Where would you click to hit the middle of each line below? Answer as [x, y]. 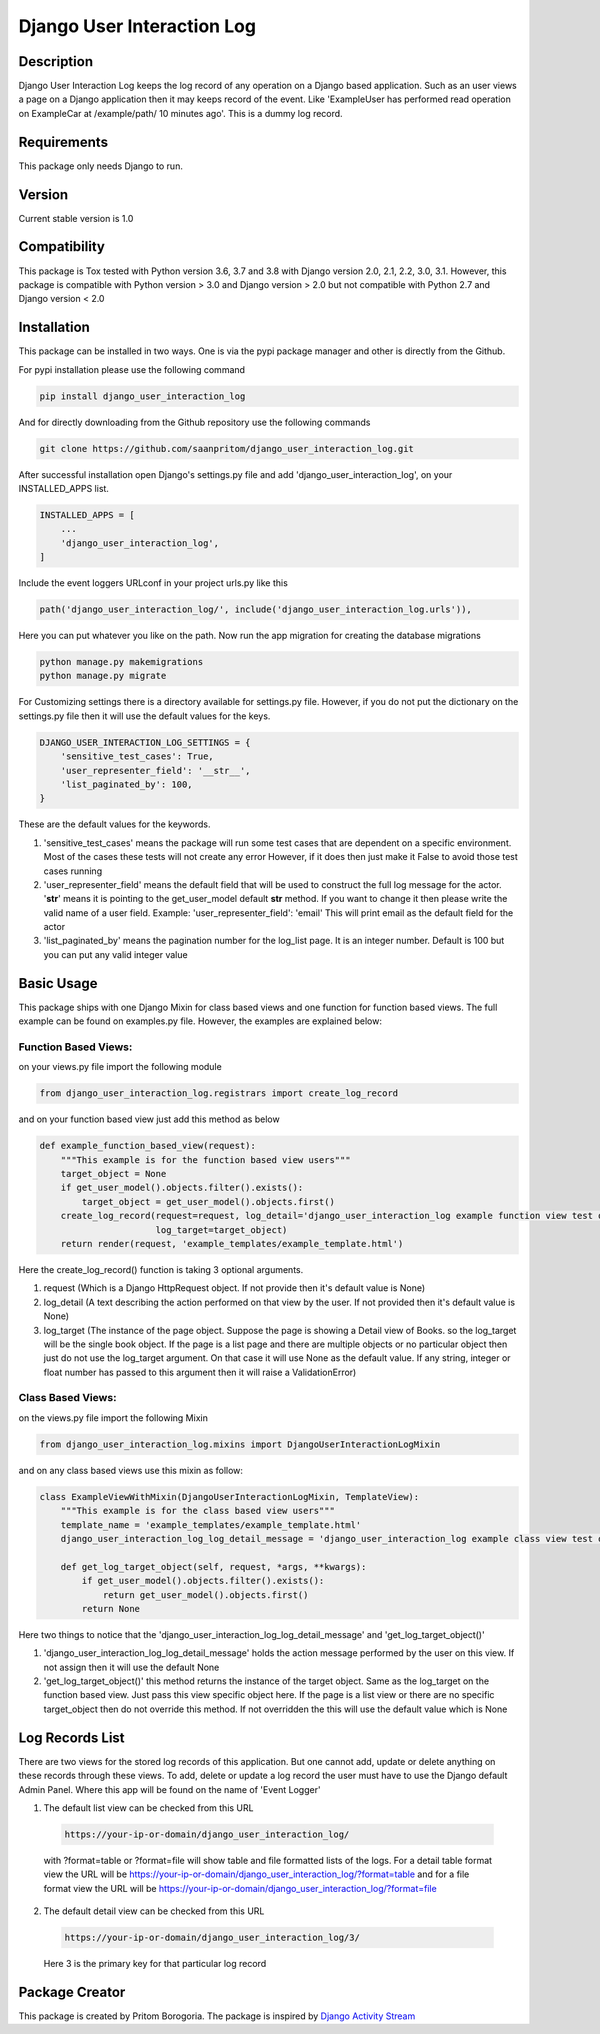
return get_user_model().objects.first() [205, 1594]
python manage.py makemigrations [121, 662]
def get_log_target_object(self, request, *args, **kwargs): [213, 1566]
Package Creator [72, 1991]
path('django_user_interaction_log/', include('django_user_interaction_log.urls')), [255, 609]
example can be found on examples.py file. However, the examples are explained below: [200, 1021]
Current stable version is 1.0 [76, 218]
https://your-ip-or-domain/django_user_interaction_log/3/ [212, 1938]
